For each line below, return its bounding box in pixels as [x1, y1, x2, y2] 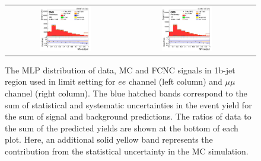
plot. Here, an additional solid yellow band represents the [5, 133, 213, 146]
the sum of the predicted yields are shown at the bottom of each [5, 121, 238, 134]
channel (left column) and [128, 75, 222, 88]
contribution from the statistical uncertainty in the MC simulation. [5, 145, 249, 157]
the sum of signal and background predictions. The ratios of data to [5, 110, 252, 123]
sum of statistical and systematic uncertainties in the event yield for [5, 98, 252, 111]
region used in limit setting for [5, 75, 116, 88]
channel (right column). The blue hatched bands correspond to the [5, 87, 247, 99]
